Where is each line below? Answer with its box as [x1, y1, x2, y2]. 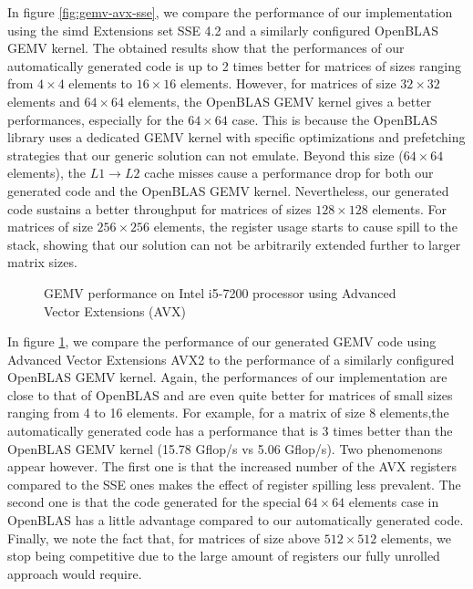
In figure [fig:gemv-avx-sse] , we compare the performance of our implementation [7, 3, 453, 21]
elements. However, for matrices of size [180, 74, 396, 93]
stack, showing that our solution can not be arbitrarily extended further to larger [7, 234, 461, 253]
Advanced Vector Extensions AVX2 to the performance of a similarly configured [7, 349, 455, 368]
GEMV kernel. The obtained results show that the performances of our [7, 38, 405, 57]
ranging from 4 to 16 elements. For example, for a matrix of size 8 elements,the [7, 403, 449, 422]
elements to [68, 74, 132, 93]
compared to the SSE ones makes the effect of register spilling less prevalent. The [7, 474, 461, 493]
